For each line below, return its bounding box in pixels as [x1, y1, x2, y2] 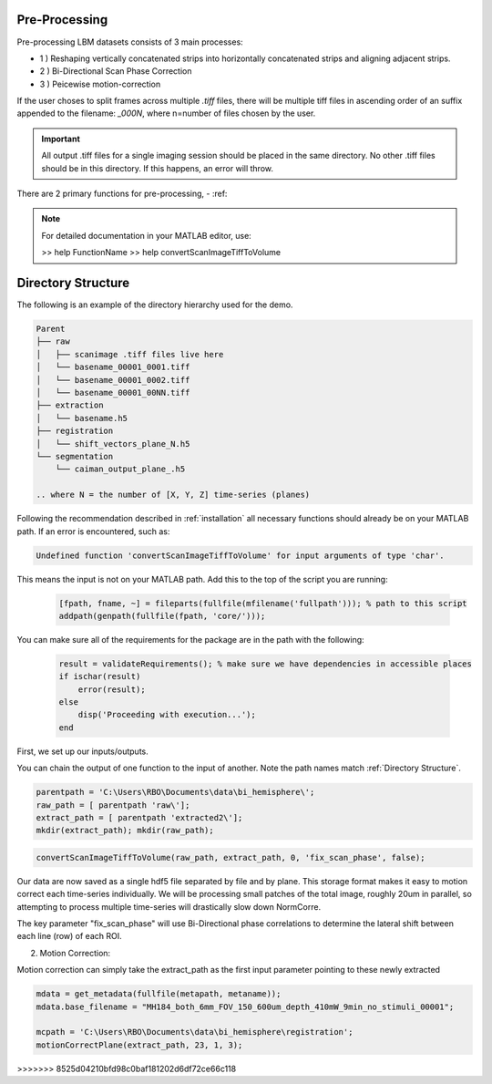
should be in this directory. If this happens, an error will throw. [41, 162, 273, 173]
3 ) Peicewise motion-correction [39, 78, 161, 89]
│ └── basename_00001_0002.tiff [36, 375, 190, 385]
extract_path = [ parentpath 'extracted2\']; [36, 812, 243, 822]
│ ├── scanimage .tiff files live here [36, 349, 224, 359]
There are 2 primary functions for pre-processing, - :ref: [16, 188, 228, 200]
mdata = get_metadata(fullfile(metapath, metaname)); [36, 989, 282, 999]
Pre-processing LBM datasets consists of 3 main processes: [16, 36, 243, 47]
